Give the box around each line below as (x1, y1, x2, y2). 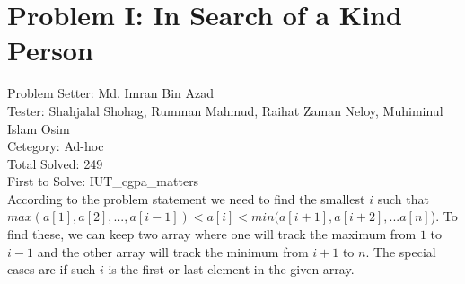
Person (7, 31, 93, 68)
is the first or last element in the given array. (108, 260, 355, 279)
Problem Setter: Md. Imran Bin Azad (7, 84, 214, 102)
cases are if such (7, 260, 96, 279)
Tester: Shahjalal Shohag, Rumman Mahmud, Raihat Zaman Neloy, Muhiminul (7, 101, 443, 120)
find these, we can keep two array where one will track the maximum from (7, 225, 417, 244)
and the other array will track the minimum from (37, 242, 309, 261)
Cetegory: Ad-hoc (7, 137, 104, 155)
